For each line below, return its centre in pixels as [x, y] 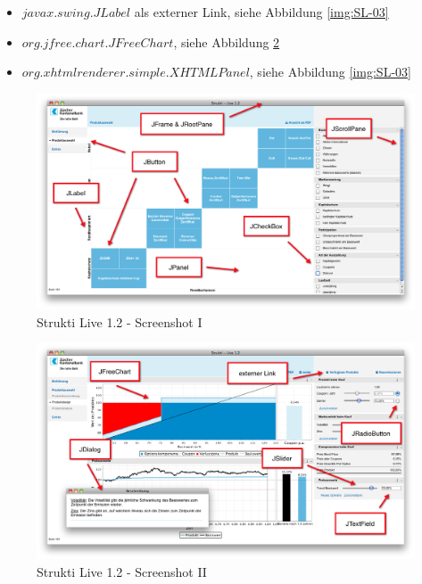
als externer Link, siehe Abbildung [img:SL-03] [261, 12]
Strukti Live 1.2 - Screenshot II [122, 572]
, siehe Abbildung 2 [227, 41]
